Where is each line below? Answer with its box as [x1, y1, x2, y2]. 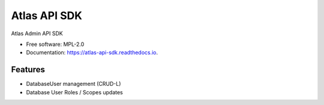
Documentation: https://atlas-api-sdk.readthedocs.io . [26, 49, 158, 56]
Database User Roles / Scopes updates [26, 88, 123, 95]
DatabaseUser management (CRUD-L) [26, 81, 121, 88]
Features [11, 64, 45, 75]
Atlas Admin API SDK [11, 30, 63, 37]
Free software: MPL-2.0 [26, 41, 85, 48]
